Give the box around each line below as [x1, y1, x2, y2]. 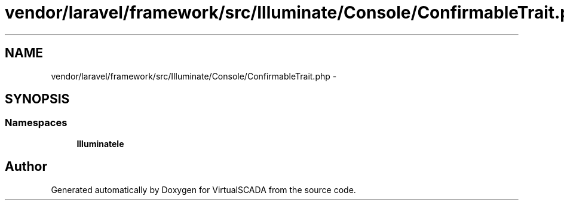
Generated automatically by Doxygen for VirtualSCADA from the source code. [51, 184, 356, 195]
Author [5, 159, 47, 175]
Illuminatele [76, 138, 124, 149]
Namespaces [5, 117, 68, 129]
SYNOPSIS [5, 91, 70, 107]
